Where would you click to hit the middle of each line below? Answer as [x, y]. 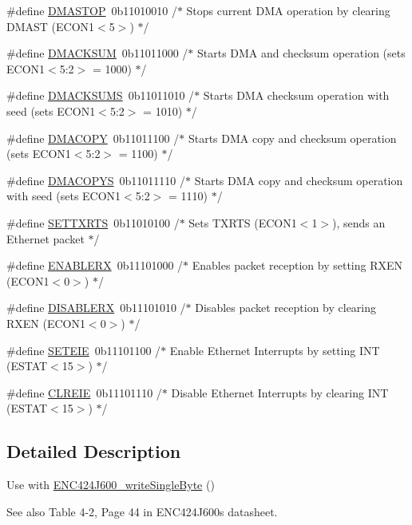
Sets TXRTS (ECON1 [243, 222]
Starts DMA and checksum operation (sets [301, 53]
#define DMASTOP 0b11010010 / [92, 10]
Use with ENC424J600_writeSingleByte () [111, 485]
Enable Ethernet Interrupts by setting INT [275, 350]
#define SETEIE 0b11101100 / [84, 350]
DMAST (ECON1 [51, 26]
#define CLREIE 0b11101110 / [84, 392]
